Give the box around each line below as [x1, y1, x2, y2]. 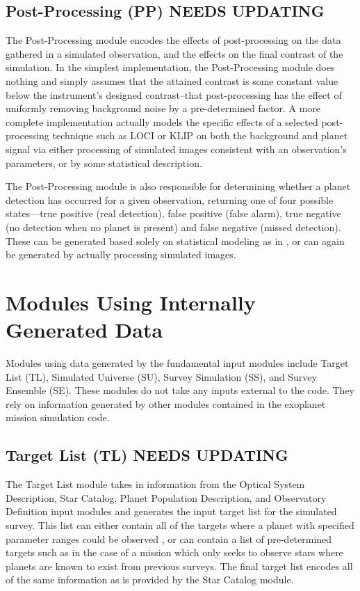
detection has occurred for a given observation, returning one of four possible [6, 192, 334, 207]
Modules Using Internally [6, 287, 256, 316]
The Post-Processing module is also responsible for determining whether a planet [6, 179, 351, 194]
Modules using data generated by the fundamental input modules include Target [6, 356, 349, 370]
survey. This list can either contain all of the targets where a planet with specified [6, 517, 354, 532]
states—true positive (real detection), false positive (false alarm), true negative [6, 206, 341, 221]
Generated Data [6, 315, 163, 344]
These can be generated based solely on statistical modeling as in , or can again [6, 233, 345, 248]
